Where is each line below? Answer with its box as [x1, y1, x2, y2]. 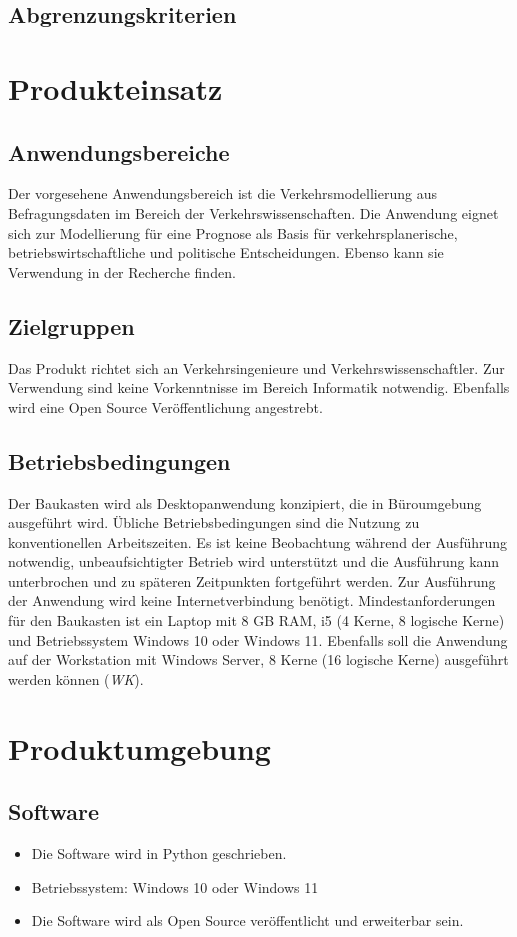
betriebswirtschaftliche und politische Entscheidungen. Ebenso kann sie [8, 242, 444, 263]
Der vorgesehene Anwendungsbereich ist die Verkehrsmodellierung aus [8, 183, 437, 204]
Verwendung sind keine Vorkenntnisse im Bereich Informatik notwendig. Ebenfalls [8, 377, 510, 398]
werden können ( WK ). [8, 668, 144, 689]
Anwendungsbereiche [8, 136, 230, 167]
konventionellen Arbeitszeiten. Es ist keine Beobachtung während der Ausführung [8, 531, 508, 552]
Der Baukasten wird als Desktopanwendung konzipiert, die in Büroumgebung [8, 492, 482, 513]
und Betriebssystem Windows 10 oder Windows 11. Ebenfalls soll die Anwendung [8, 629, 508, 650]
